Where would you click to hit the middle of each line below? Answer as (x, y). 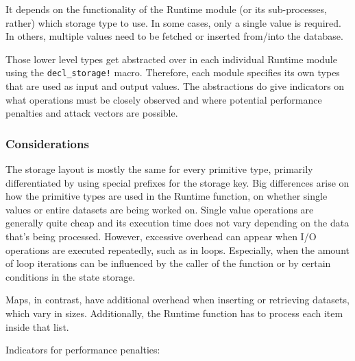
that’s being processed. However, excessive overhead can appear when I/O (161, 236)
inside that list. (37, 326)
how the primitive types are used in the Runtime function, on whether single (167, 196)
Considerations (47, 143)
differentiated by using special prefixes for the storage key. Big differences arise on (177, 182)
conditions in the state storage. (71, 276)
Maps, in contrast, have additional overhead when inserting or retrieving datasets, (177, 300)
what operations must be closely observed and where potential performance (164, 99)
